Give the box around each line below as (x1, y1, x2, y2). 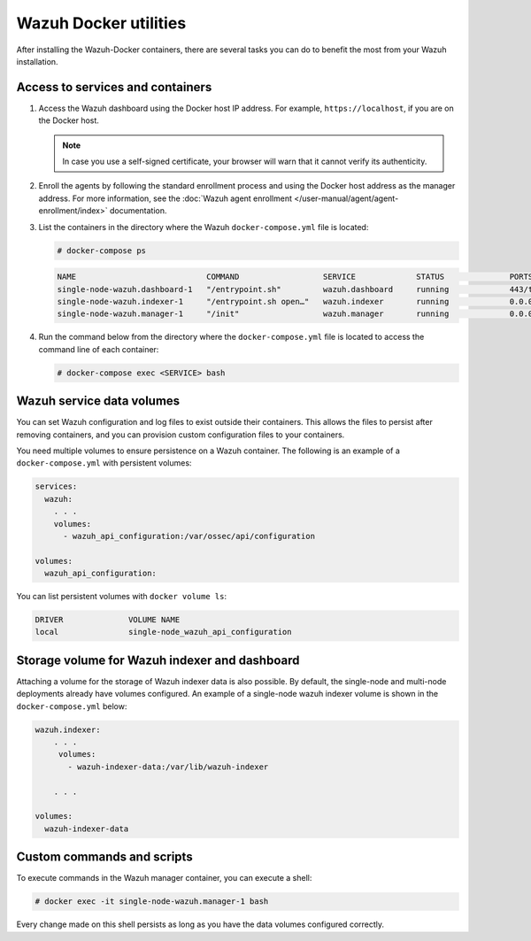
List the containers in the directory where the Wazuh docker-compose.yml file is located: (38, 221, 369, 232)
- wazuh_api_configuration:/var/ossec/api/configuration (63, 531, 316, 541)
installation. (16, 56, 58, 66)
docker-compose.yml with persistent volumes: (16, 458, 192, 468)
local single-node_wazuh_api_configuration (35, 627, 292, 637)
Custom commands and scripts (16, 850, 194, 865)
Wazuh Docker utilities (16, 13, 187, 33)
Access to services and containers (16, 80, 212, 95)
